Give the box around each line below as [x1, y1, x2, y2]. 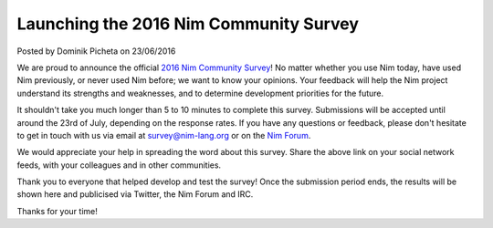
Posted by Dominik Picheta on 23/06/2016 [16, 46, 176, 57]
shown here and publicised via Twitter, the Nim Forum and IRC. [16, 189, 254, 200]
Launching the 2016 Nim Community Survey [16, 14, 360, 34]
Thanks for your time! [16, 205, 98, 216]
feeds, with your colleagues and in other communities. [16, 160, 222, 171]
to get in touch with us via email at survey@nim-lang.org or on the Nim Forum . [16, 130, 311, 140]
